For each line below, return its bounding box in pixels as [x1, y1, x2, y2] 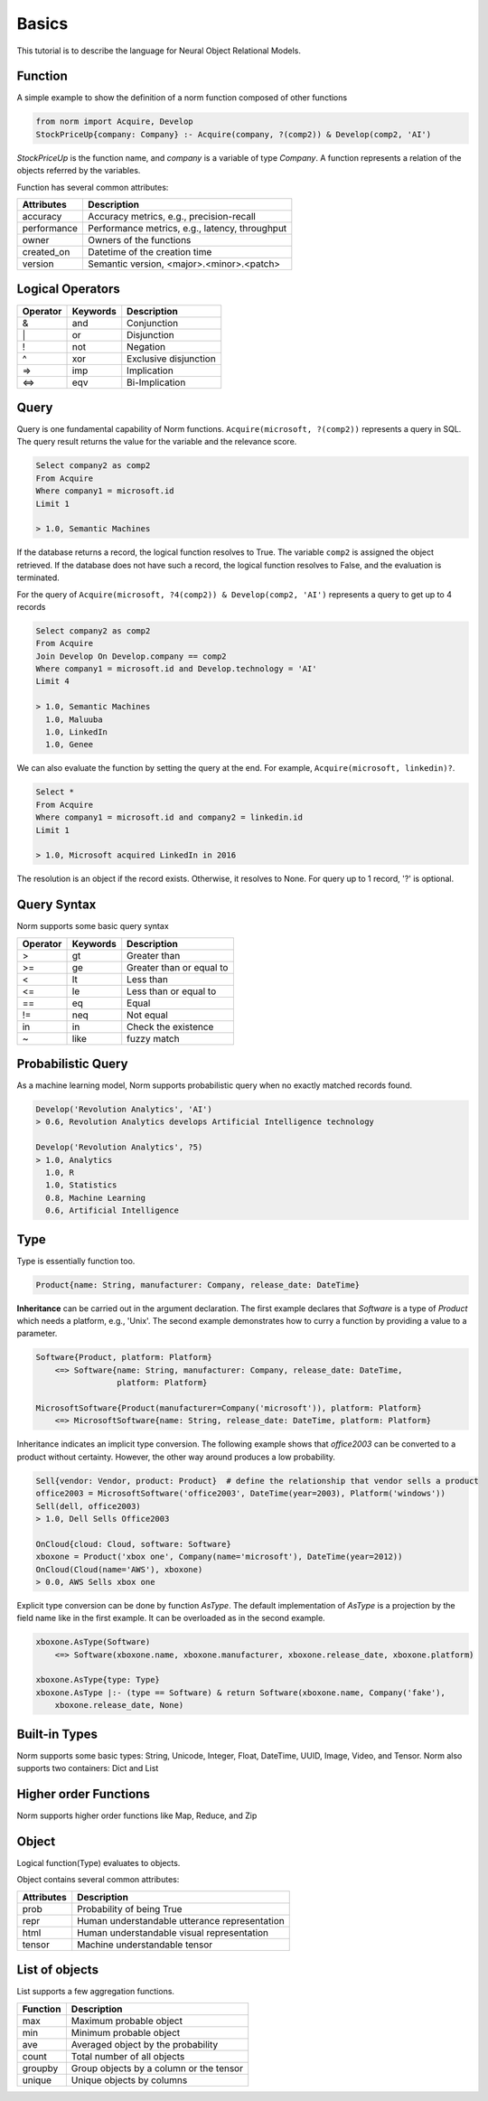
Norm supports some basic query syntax [16, 921, 169, 932]
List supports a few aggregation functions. [16, 1986, 175, 1997]
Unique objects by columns [70, 2074, 188, 2087]
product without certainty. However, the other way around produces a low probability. [16, 1451, 336, 1462]
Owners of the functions [87, 233, 192, 246]
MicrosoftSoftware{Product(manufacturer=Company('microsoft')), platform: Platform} [35, 1403, 422, 1413]
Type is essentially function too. [16, 1255, 136, 1266]
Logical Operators [16, 281, 121, 297]
